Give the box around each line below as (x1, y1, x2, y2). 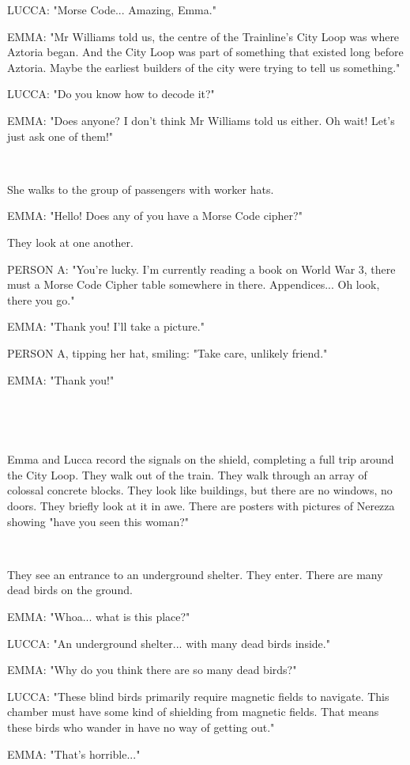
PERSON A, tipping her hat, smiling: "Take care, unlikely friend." (7, 344, 328, 361)
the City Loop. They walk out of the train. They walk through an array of (7, 466, 367, 483)
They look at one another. (7, 233, 134, 250)
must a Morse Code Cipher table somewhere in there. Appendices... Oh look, (7, 276, 380, 293)
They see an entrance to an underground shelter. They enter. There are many (7, 566, 383, 582)
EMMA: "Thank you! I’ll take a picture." (7, 318, 205, 335)
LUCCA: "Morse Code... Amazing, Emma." (7, 2, 216, 17)
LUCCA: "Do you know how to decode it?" (7, 85, 215, 102)
